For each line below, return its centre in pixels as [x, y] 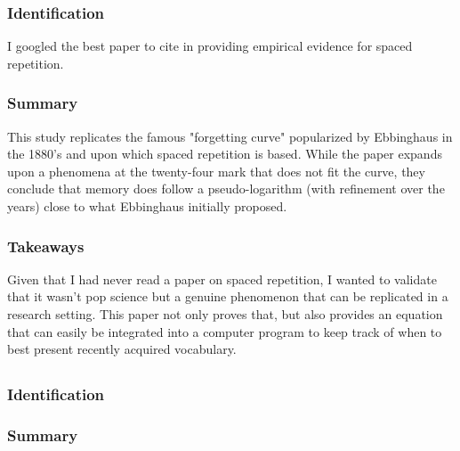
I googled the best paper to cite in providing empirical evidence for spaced [210, 46]
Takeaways [46, 246]
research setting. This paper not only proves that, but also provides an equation [225, 314]
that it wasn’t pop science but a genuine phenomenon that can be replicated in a [228, 296]
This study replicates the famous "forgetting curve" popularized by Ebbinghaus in [230, 136]
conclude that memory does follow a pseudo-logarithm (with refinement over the [226, 189]
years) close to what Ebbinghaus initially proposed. [147, 206]
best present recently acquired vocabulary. [122, 349]
